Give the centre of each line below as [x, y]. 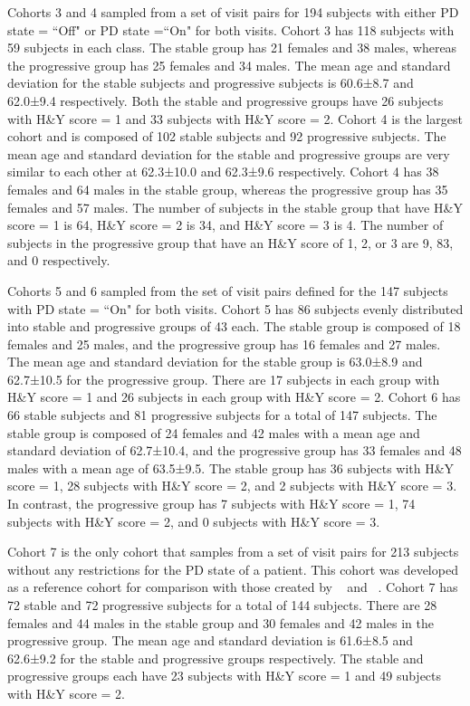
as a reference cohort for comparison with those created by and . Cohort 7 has [233, 587]
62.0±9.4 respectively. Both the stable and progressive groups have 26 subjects [225, 100]
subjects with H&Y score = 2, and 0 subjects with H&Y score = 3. [194, 521]
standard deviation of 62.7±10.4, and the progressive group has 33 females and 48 [235, 450]
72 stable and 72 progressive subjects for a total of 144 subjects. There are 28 [222, 605]
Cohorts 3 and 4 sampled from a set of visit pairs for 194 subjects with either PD [233, 12]
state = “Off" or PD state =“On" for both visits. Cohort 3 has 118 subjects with [231, 29]
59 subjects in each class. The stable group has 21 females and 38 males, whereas [232, 48]
